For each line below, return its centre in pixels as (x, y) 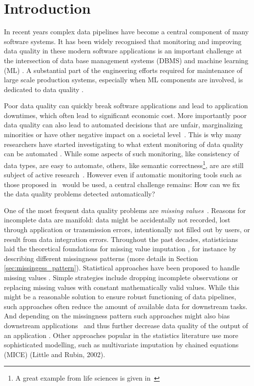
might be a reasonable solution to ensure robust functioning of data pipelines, (120, 297)
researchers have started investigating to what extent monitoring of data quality (124, 144)
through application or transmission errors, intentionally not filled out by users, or (127, 229)
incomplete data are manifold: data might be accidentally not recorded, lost (117, 220)
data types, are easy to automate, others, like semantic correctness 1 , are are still (124, 164)
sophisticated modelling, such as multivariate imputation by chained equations (121, 345)
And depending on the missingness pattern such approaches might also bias (117, 316)
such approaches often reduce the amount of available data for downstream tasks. (126, 306)
